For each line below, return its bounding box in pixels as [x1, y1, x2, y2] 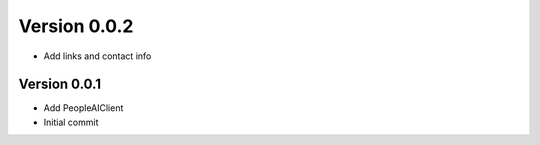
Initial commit [43, 116, 99, 128]
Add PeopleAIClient [43, 102, 124, 114]
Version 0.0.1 [18, 76, 102, 93]
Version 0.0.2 [18, 15, 134, 37]
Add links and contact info [43, 50, 152, 62]
